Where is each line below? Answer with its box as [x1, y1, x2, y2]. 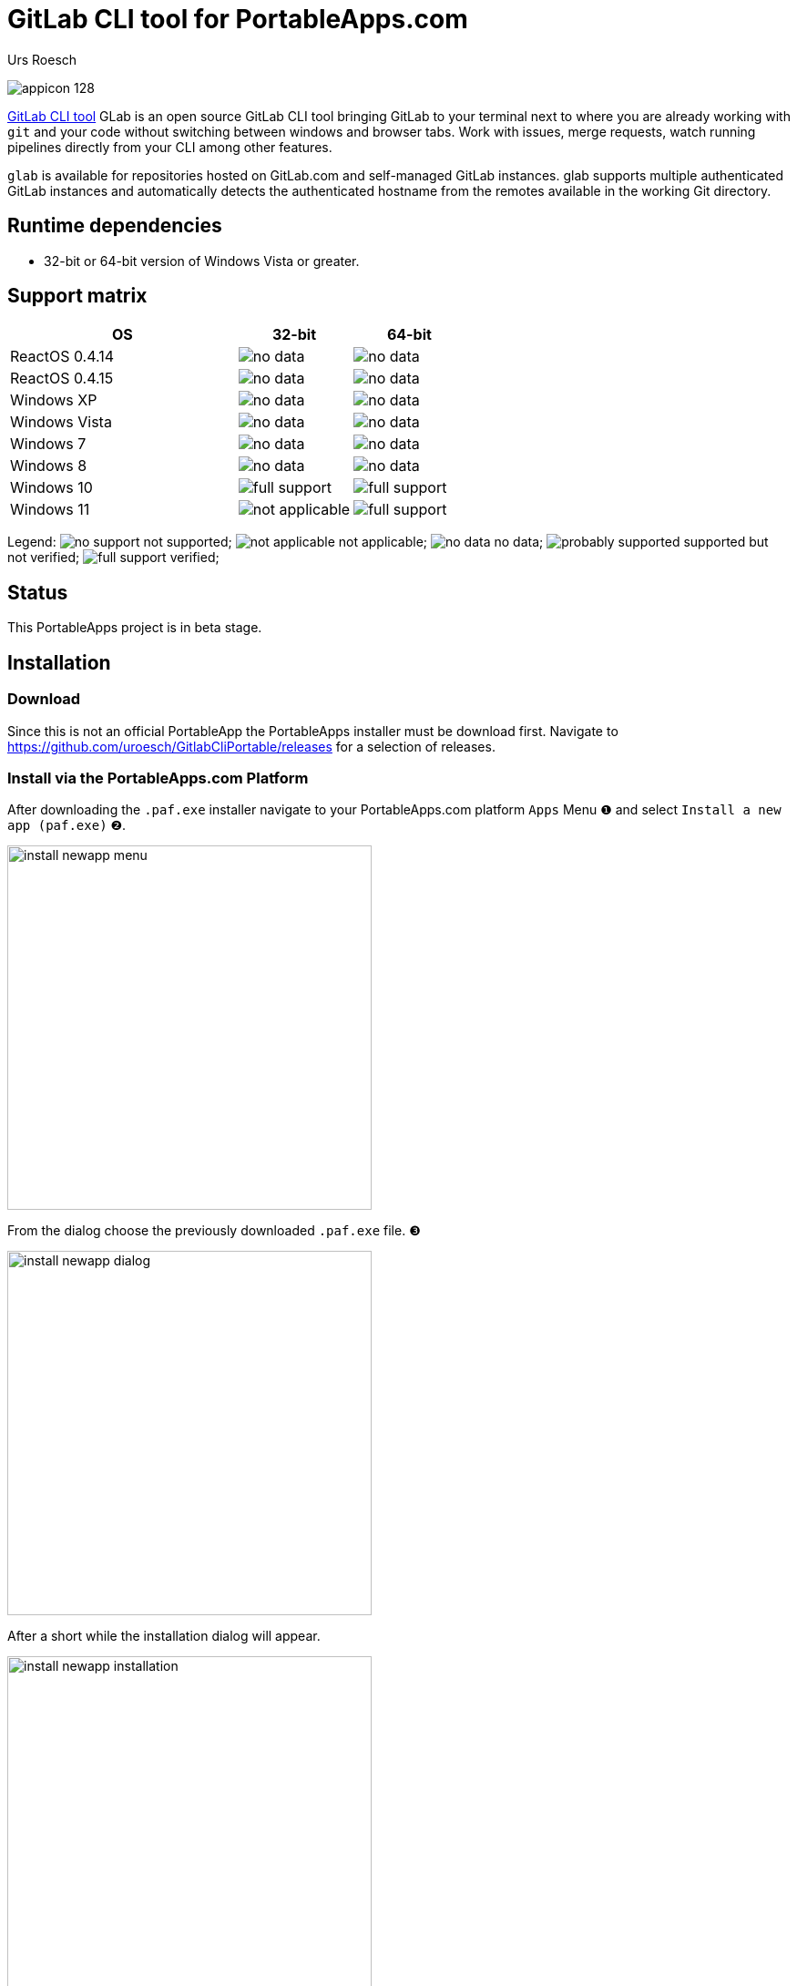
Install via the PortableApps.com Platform [7, 768, 309, 787]
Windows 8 [10, 456, 87, 476]
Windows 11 [10, 500, 90, 519]
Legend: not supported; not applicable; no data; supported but [7, 534, 769, 550]
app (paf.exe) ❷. [7, 817, 127, 834]
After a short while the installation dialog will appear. [7, 1628, 321, 1644]
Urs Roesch [7, 51, 77, 67]
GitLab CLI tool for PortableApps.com [7, 4, 468, 35]
